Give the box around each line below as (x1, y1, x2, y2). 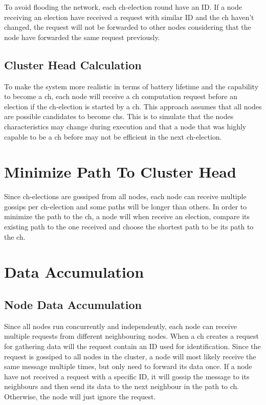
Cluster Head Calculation (4, 56, 142, 72)
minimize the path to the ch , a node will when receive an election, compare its (4, 211, 250, 222)
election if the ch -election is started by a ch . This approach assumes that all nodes (4, 101, 262, 111)
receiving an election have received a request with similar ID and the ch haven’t (4, 11, 254, 22)
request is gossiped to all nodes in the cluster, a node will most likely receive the (4, 351, 256, 361)
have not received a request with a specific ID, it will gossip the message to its (4, 371, 250, 381)
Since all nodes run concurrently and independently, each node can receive (4, 320, 237, 331)
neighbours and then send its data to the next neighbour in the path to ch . (4, 381, 239, 392)
